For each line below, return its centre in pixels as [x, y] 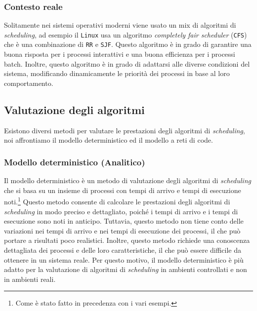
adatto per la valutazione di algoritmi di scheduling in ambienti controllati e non [126, 269]
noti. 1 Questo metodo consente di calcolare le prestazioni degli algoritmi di [117, 201]
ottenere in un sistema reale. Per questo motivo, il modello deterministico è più [124, 259]
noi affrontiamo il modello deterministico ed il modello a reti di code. [108, 140]
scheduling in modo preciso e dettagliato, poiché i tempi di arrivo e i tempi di [121, 211]
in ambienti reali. [30, 279]
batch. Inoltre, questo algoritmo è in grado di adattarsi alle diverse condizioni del [127, 63]
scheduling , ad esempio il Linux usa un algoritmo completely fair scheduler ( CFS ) [126, 34]
